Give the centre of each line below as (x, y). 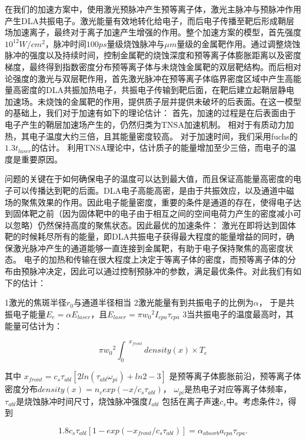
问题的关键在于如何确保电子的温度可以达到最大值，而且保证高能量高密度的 (149, 179)
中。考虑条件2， (257, 401)
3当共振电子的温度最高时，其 (238, 314)
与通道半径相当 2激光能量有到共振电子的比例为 (164, 302)
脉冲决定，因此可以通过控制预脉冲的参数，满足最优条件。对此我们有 (161, 271)
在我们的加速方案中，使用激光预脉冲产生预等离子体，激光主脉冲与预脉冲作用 (153, 9)
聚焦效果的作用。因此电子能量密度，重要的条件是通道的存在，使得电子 (157, 202)
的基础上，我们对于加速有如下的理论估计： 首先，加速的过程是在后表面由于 (150, 113)
